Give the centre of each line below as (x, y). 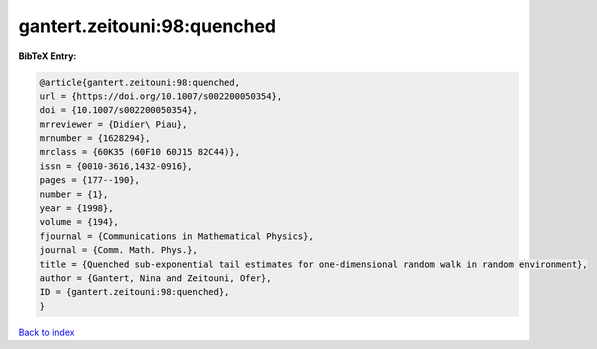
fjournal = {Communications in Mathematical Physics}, (176, 236)
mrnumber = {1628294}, (95, 138)
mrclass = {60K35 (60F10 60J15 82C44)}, (139, 152)
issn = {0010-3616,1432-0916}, (116, 166)
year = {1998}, (76, 208)
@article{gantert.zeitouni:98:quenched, (139, 82)
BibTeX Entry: (47, 56)
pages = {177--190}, (89, 180)
